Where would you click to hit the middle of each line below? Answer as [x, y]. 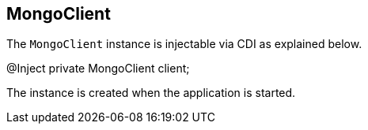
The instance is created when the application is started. [151, 93]
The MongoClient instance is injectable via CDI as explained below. [184, 44]
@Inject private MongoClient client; [98, 69]
